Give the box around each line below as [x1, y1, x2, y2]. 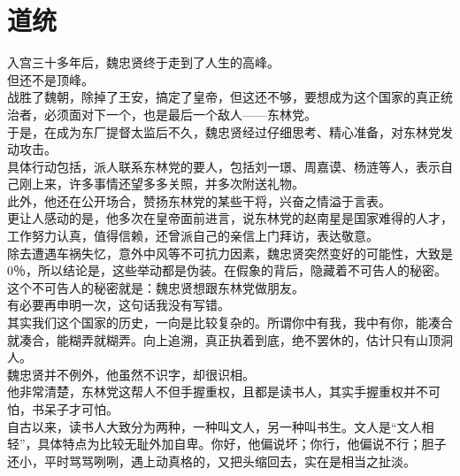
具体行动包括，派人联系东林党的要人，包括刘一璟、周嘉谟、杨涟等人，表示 [7, 157, 441, 175]
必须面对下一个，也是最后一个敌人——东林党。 [43, 104, 317, 123]
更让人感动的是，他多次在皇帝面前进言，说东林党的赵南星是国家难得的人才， [7, 209, 453, 227]
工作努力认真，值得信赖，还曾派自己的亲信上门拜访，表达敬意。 [7, 226, 379, 245]
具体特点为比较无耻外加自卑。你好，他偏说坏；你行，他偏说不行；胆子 [37, 434, 447, 453]
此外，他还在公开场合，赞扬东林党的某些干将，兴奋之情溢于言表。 [7, 191, 391, 210]
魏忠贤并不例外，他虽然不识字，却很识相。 [7, 365, 255, 383]
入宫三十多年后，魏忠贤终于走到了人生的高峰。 [7, 53, 280, 72]
